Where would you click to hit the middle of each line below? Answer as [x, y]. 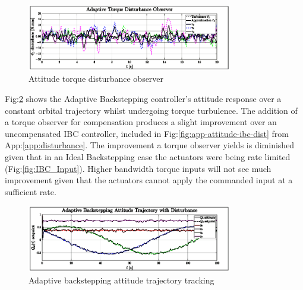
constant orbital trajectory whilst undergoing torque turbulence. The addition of [151, 110]
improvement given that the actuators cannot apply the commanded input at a [149, 180]
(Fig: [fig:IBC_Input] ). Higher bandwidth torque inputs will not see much [138, 168]
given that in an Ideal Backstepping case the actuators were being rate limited [148, 156]
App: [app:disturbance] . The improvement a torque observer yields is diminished [150, 145]
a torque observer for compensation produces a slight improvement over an [141, 122]
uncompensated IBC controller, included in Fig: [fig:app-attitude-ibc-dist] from [147, 133]
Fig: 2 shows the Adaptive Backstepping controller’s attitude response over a [143, 98]
